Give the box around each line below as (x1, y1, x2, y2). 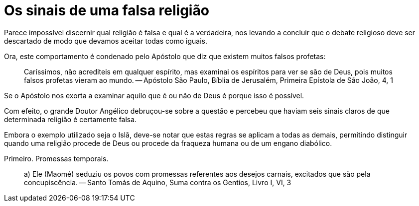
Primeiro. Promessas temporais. (4, 154, 109, 163)
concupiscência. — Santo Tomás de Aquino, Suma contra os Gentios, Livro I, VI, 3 (24, 178, 291, 187)
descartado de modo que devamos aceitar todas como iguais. (4, 36, 207, 45)
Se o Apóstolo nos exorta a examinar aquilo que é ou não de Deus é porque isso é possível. (4, 91, 304, 100)
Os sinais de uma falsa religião (4, 2, 209, 19)
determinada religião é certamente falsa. (4, 115, 137, 124)
